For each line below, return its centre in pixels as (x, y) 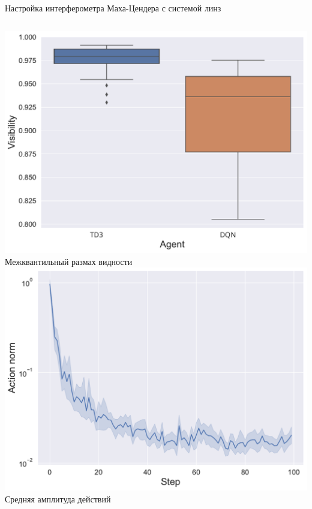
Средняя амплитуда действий (58, 499)
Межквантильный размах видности (69, 261)
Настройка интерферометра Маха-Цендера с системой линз (113, 8)
